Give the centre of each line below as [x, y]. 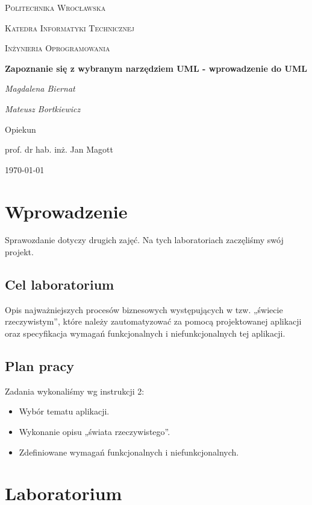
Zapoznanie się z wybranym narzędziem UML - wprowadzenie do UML [156, 68]
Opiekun [20, 129]
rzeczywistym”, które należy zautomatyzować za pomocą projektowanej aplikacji [153, 321]
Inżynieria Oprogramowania [58, 48]
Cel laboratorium [60, 284]
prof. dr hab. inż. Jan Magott [59, 149]
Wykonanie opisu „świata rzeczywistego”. [95, 432]
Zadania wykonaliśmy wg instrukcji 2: [75, 391]
